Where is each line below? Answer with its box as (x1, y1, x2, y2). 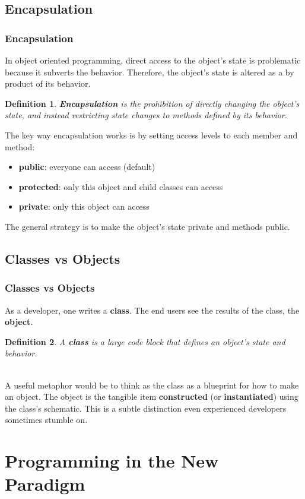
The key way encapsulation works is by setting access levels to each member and (5, 128, 298, 141)
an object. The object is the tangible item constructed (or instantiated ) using (5, 390, 298, 403)
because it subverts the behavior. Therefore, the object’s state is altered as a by (5, 65, 294, 78)
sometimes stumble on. (5, 413, 88, 426)
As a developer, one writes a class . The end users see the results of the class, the (5, 304, 300, 316)
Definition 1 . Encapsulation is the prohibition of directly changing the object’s (5, 97, 300, 109)
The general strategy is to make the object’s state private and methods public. (5, 220, 290, 232)
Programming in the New (5, 449, 219, 473)
